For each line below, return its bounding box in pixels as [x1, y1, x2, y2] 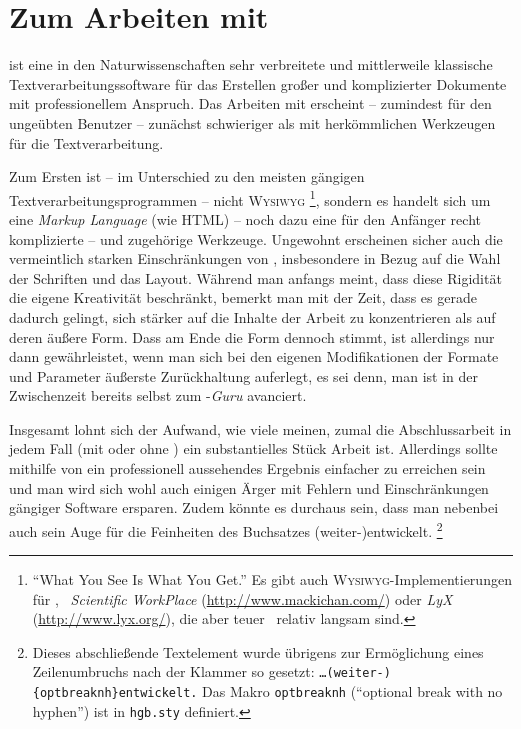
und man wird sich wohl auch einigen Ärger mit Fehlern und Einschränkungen [9, 477, 489, 498]
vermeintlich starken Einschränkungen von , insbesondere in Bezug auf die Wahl [9, 248, 501, 269]
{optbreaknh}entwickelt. [32, 686, 198, 701]
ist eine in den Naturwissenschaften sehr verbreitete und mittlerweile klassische [9, 54, 493, 75]
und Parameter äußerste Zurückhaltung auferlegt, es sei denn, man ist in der [9, 365, 478, 386]
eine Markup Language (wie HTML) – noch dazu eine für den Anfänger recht [9, 208, 481, 229]
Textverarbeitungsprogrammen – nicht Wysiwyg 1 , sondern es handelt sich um [9, 186, 491, 210]
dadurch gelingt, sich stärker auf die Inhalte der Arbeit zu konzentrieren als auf [9, 306, 496, 327]
